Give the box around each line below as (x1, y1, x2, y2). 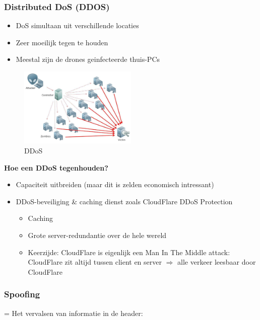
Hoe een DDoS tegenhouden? (4, 162, 108, 173)
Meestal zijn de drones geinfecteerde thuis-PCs (16, 54, 160, 64)
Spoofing (4, 288, 40, 300)
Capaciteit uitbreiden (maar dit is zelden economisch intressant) (16, 179, 214, 190)
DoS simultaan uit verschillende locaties (16, 20, 139, 31)
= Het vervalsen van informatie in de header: (4, 307, 143, 318)
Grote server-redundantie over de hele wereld (28, 230, 167, 241)
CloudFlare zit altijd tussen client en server (28, 257, 162, 267)
